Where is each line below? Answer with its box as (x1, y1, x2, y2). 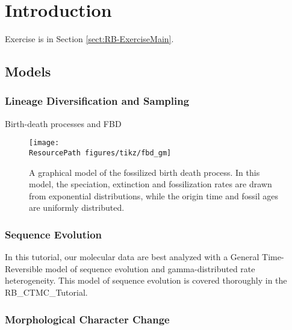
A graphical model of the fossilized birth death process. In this (29, 166, 260, 178)
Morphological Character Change (5, 311, 170, 326)
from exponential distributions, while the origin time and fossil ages (29, 189, 278, 202)
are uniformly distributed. (29, 201, 125, 214)
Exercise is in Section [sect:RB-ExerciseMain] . (5, 33, 174, 45)
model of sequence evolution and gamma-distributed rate (45, 262, 255, 275)
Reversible (5, 262, 43, 275)
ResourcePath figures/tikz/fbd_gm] (29, 148, 172, 157)
